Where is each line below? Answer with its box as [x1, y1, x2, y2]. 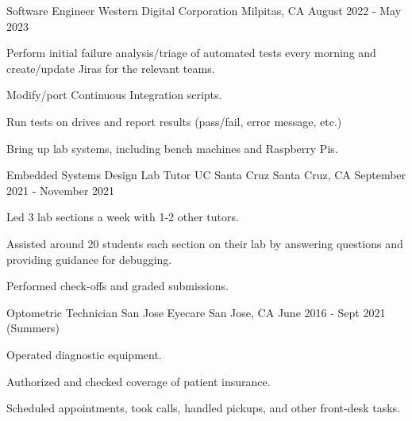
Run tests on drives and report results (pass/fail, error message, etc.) [6, 113, 342, 129]
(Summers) [6, 320, 60, 336]
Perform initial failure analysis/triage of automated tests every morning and [6, 44, 376, 61]
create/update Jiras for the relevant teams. [6, 59, 215, 76]
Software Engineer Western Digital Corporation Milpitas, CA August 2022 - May [6, 2, 402, 18]
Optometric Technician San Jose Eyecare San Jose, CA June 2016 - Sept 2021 [6, 304, 386, 320]
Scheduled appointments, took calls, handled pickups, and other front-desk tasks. [6, 400, 401, 416]
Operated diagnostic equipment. [6, 346, 162, 362]
